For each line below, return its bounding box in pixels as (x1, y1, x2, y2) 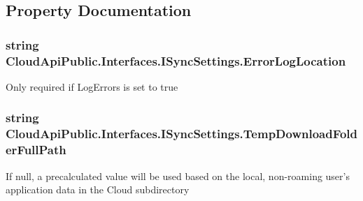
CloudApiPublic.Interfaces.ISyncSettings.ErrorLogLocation (6, 52, 346, 69)
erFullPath (6, 141, 66, 158)
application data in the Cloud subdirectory (6, 182, 190, 197)
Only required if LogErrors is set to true (6, 79, 178, 94)
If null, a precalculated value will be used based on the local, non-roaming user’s (6, 168, 350, 183)
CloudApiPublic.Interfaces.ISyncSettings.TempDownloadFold (6, 125, 358, 142)
